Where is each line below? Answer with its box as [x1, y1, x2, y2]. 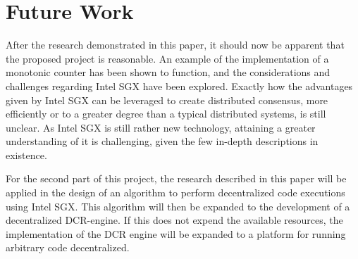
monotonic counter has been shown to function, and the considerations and [6, 65, 331, 80]
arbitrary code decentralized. [6, 240, 130, 255]
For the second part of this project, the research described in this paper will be [6, 171, 347, 186]
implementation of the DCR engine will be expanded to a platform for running [6, 226, 346, 241]
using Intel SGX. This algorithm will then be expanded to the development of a [6, 198, 350, 213]
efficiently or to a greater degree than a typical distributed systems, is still [6, 106, 326, 121]
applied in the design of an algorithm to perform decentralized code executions [6, 185, 345, 200]
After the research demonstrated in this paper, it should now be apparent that [6, 37, 345, 52]
